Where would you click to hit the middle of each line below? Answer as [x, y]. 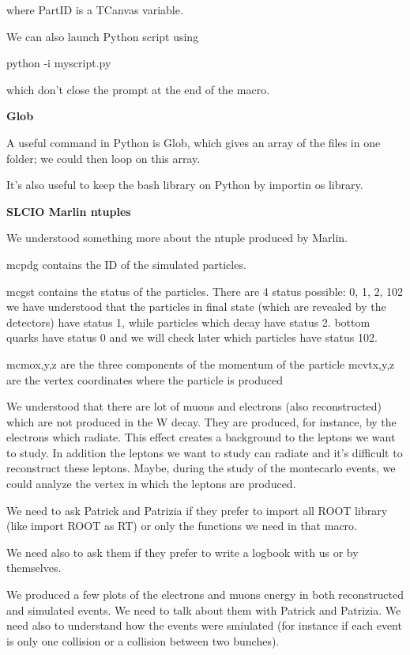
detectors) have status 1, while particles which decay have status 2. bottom [188, 322]
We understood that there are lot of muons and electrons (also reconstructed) [194, 406]
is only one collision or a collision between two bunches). [143, 640]
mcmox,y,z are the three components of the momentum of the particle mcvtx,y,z [201, 363]
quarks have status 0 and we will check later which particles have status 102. [192, 337]
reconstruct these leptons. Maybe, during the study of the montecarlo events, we [201, 468]
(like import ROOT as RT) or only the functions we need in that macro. [182, 526]
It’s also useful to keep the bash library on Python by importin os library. [185, 185]
